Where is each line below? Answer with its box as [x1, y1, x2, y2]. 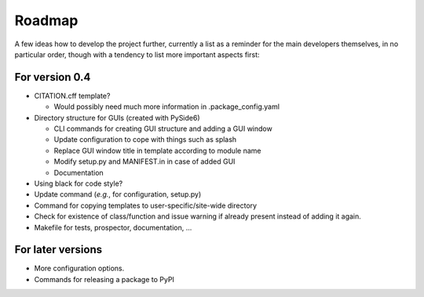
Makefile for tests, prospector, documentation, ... [34, 223, 192, 232]
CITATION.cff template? [34, 91, 111, 100]
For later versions [14, 243, 102, 256]
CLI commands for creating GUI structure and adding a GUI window [53, 124, 272, 133]
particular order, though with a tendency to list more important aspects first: [14, 49, 260, 59]
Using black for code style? [34, 179, 123, 188]
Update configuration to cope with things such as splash [53, 135, 237, 144]
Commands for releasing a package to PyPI [34, 274, 174, 284]
